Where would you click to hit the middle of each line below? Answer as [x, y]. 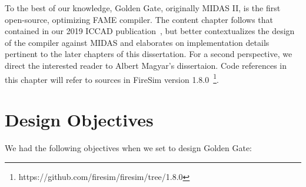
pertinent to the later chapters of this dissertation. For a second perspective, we [149, 54]
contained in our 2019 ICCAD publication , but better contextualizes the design [150, 31]
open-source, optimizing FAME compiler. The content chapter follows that [139, 19]
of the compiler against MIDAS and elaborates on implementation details [137, 42]
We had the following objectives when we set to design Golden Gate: [129, 147]
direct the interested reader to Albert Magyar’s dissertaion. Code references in [146, 65]
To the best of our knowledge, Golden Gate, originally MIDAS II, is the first [143, 8]
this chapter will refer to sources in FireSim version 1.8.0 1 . [112, 78]
